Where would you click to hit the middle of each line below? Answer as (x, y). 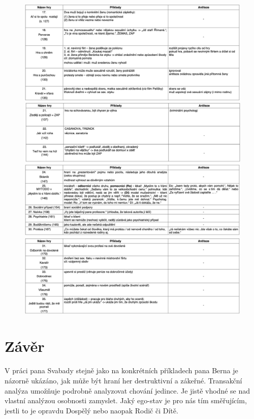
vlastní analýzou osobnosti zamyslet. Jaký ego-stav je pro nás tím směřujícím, (126, 400)
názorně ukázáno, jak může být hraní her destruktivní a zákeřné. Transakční (123, 380)
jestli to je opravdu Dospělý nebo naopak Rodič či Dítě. (91, 410)
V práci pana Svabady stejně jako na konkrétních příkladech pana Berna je (121, 370)
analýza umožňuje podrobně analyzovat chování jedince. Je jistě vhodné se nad (128, 390)
